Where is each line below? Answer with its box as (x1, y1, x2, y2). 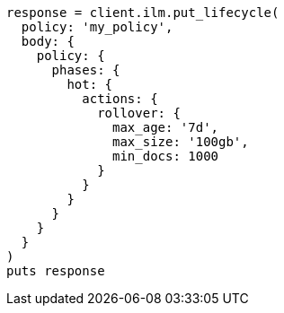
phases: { (51, 63, 120, 77)
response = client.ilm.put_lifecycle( (6, 5, 280, 20)
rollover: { (97, 106, 181, 120)
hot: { (67, 77, 113, 91)
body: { (21, 34, 75, 48)
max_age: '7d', (112, 120, 219, 135)
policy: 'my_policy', (21, 20, 173, 34)
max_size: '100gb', (112, 135, 249, 149)
